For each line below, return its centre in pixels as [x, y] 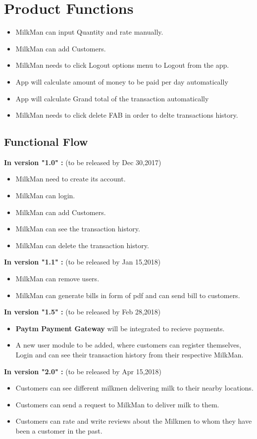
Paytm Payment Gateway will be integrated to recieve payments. [120, 328]
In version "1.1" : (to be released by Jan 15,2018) [82, 262]
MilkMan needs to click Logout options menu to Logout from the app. [122, 65]
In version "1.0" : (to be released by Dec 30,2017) [83, 162]
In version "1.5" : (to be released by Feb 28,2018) [82, 312]
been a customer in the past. [59, 430]
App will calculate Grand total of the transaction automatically [112, 98]
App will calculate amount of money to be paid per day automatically [122, 81]
